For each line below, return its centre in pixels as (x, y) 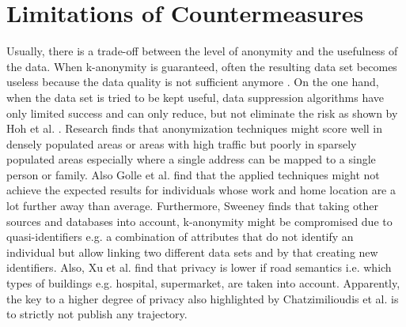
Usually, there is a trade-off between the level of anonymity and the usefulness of (202, 51)
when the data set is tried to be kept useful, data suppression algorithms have (195, 97)
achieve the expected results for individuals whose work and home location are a (201, 190)
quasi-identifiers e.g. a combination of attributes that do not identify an (180, 237)
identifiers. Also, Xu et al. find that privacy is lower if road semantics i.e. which (199, 267)
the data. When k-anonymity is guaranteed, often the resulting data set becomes (202, 66)
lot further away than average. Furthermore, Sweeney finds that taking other (192, 206)
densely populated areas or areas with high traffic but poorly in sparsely (182, 143)
